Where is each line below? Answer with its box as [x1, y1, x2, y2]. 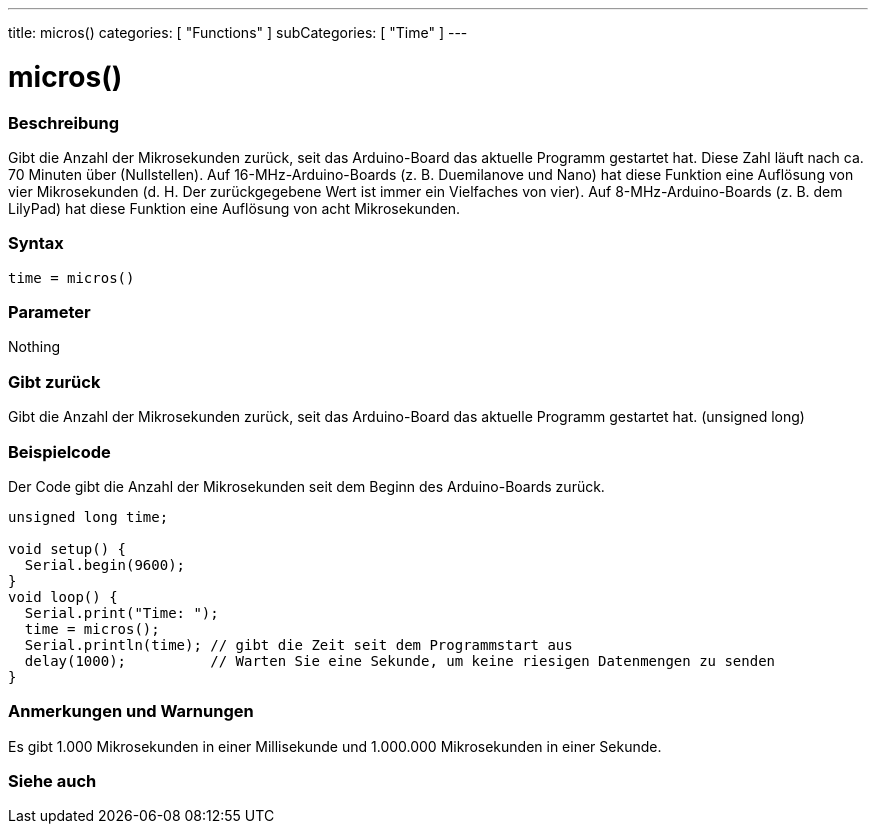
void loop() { [8, 588, 118, 605]
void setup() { [8, 540, 127, 557]
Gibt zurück [8, 371, 101, 392]
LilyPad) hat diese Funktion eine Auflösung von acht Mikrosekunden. [8, 199, 461, 217]
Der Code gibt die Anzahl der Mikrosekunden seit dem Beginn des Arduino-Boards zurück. [8, 477, 605, 495]
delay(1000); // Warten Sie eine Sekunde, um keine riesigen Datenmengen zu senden [24, 652, 776, 669]
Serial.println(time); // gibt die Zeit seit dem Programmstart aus [24, 636, 573, 653]
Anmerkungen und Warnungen [8, 701, 254, 722]
